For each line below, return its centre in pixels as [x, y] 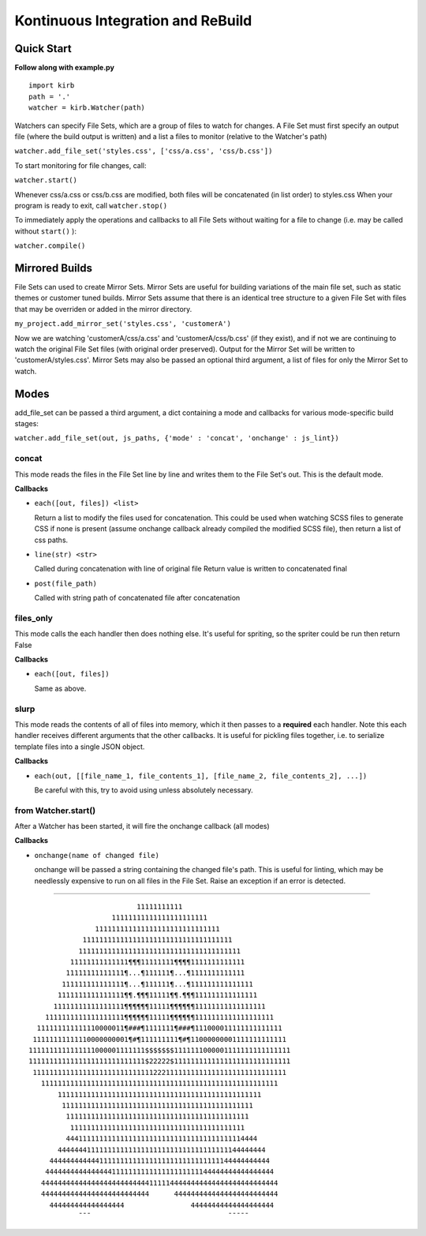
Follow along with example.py [64, 68]
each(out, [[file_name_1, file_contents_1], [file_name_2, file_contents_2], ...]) [201, 776]
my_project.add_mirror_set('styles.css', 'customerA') [123, 324]
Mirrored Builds [53, 268]
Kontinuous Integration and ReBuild [133, 21]
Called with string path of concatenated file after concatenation [137, 598]
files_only [34, 618]
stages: [27, 424]
